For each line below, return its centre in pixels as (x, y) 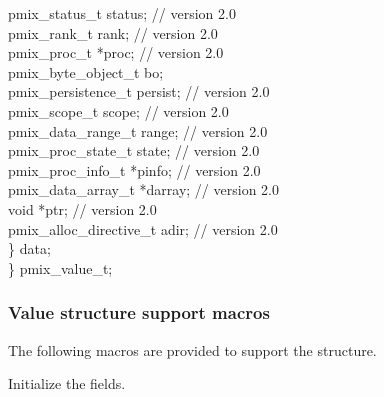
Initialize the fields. (67, 383)
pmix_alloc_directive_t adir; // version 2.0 (143, 228)
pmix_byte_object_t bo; (86, 71)
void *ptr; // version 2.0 (82, 208)
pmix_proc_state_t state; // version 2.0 (134, 150)
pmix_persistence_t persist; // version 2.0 (139, 91)
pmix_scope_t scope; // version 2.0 (118, 110)
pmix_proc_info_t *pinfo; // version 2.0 (134, 169)
